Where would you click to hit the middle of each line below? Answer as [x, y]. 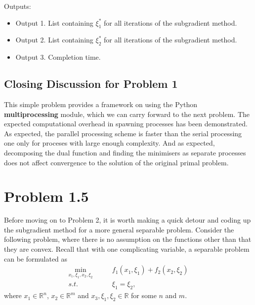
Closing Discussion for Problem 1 [91, 84]
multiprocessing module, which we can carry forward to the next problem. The [127, 114]
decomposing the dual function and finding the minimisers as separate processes [125, 152]
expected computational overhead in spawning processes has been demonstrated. [126, 124]
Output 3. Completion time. [58, 57]
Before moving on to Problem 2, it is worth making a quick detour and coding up [127, 220]
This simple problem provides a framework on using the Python [101, 104]
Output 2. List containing [54, 40]
